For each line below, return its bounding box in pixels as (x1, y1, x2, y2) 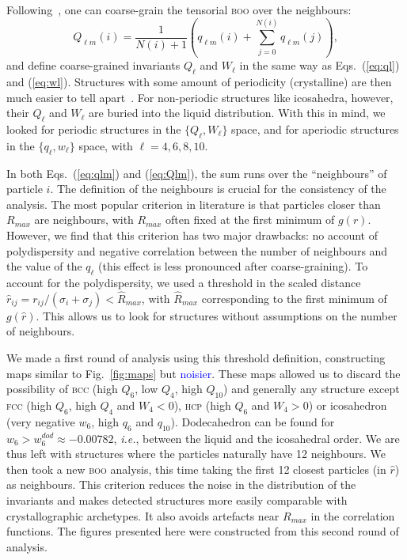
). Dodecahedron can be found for (170, 413, 335, 429)
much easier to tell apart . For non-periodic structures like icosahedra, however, (6, 89, 394, 105)
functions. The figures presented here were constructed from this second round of (6, 523, 399, 539)
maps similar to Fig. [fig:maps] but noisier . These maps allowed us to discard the (6, 365, 401, 381)
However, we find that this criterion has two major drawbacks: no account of (6, 227, 378, 243)
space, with (78, 137, 133, 153)
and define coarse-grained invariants (6, 57, 181, 74)
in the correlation (310, 507, 395, 524)
